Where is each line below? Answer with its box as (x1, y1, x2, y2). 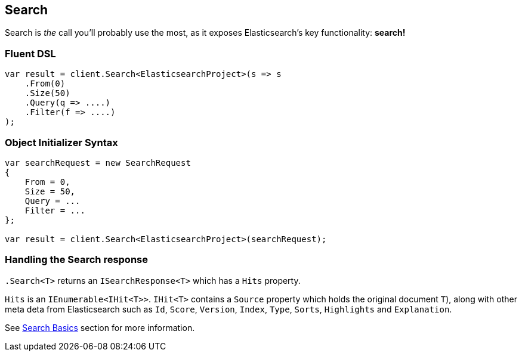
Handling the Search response (5, 253, 148, 266)
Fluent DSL (5, 47, 56, 60)
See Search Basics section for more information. (5, 322, 195, 333)
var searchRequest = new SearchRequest (5, 157, 191, 168)
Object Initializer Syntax (5, 136, 118, 148)
